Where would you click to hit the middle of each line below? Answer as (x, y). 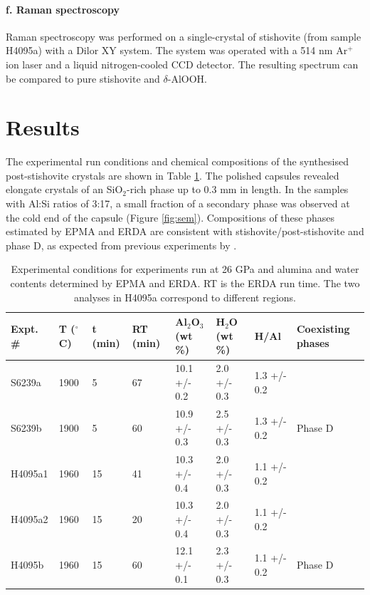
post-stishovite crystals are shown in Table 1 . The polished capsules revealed (173, 175)
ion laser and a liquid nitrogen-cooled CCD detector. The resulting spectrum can (182, 64)
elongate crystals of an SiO (64, 189)
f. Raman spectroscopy (63, 9)
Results (43, 127)
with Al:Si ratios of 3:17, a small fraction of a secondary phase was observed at (178, 203)
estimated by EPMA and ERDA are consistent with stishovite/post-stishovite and (185, 231)
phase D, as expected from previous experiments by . (121, 245)
